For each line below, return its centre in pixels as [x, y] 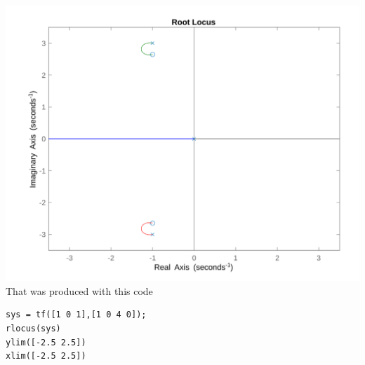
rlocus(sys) [33, 329]
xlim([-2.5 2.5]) [46, 356]
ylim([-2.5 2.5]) [46, 342]
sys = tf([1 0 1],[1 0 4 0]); [76, 315]
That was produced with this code [79, 290]
